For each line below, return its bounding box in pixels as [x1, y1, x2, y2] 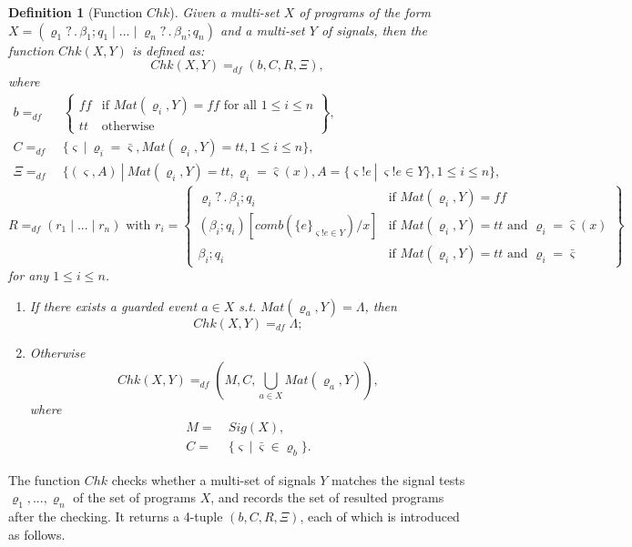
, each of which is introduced [300, 507, 460, 526]
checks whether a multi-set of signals [111, 470, 316, 489]
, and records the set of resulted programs [210, 488, 444, 507]
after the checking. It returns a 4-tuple [8, 507, 223, 526]
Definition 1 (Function [8, 3, 143, 21]
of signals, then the [321, 20, 427, 39]
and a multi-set [220, 20, 305, 39]
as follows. [8, 524, 66, 543]
